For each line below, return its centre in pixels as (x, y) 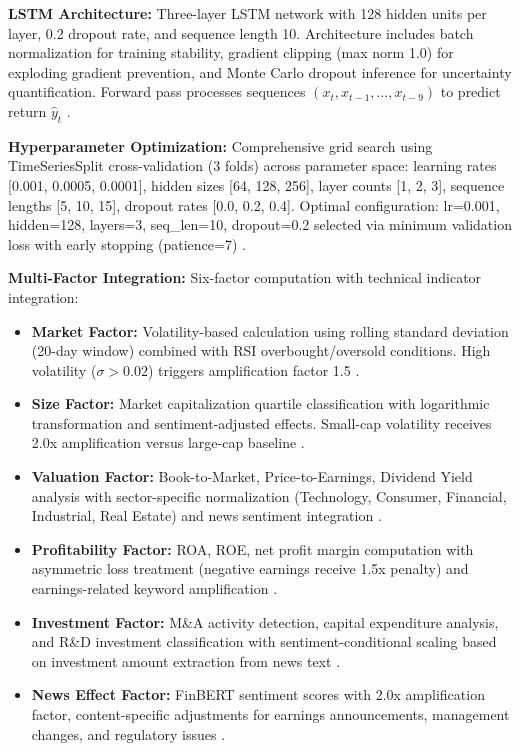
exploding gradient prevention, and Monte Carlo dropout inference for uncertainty (260, 71)
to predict (470, 91)
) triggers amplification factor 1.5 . (253, 369)
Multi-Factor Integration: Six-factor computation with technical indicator (245, 277)
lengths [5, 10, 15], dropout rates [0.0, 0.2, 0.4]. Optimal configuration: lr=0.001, (254, 204)
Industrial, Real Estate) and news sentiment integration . (206, 515)
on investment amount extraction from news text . (186, 660)
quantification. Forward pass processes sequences (157, 91)
